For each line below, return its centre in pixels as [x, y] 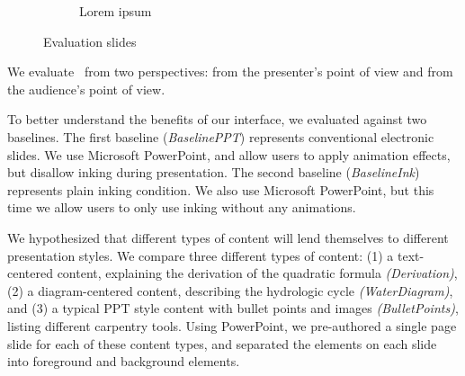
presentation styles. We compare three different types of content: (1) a [201, 255]
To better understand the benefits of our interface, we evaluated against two [217, 119]
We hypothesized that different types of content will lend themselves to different [228, 237]
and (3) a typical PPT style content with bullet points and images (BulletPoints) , [233, 308]
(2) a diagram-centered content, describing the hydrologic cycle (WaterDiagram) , [230, 290]
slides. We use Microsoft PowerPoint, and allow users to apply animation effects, [229, 154]
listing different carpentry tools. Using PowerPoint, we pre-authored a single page [232, 325]
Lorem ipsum [116, 11]
